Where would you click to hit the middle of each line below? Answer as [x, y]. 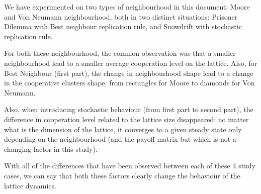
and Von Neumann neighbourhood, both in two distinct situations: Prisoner [121, 16]
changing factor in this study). [51, 149]
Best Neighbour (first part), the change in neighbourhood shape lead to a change [129, 73]
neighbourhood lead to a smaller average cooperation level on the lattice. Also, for [131, 63]
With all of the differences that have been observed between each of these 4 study [130, 166]
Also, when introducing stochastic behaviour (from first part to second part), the [129, 109]
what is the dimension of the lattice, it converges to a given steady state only [123, 129]
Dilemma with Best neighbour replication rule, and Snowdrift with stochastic [123, 26]
